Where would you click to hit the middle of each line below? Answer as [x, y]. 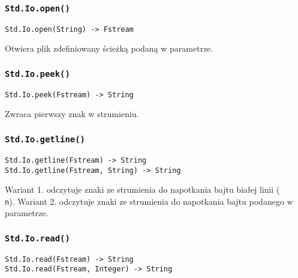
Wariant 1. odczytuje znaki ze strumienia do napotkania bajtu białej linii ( [142, 189]
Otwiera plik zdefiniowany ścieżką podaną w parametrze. [109, 48]
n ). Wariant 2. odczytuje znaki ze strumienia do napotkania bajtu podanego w [149, 201]
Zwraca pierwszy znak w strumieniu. [72, 114]
